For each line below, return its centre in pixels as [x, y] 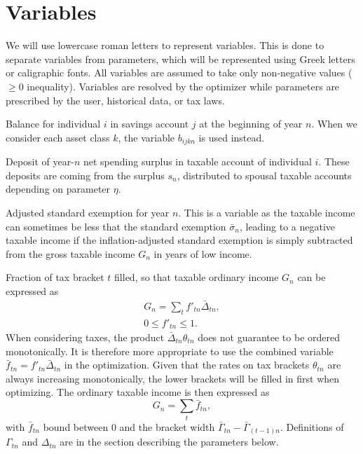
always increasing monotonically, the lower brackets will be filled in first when [173, 378]
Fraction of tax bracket [55, 277]
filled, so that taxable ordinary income [197, 277]
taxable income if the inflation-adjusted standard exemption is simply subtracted [179, 240]
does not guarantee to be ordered [269, 337]
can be [311, 277]
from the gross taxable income [70, 253]
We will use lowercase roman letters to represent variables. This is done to [165, 45]
